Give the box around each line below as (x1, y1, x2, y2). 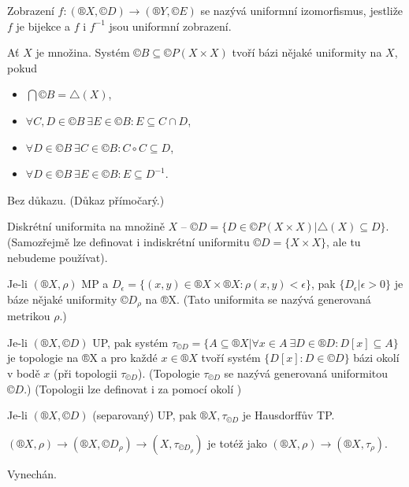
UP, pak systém (92, 334, 169, 350)
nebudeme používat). (7, 249, 108, 265)
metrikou (7, 308, 50, 324)
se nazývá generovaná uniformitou (224, 364, 389, 381)
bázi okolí (353, 349, 400, 366)
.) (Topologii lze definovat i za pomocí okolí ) (24, 380, 242, 397)
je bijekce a (16, 17, 70, 34)
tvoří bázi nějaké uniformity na (232, 44, 382, 61)
